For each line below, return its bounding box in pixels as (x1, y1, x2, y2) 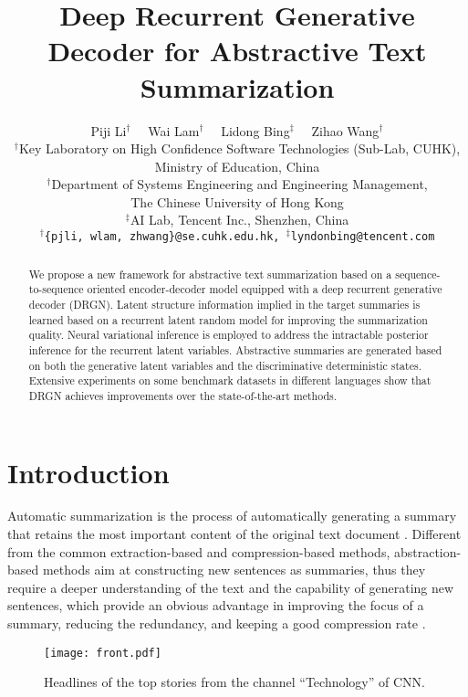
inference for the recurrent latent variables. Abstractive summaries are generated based (28, 342, 442, 357)
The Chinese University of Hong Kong (130, 192, 344, 211)
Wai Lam (148, 121, 200, 140)
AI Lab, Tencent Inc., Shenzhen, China (130, 210, 349, 229)
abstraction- (393, 542, 462, 561)
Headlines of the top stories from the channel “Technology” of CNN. (44, 672, 425, 692)
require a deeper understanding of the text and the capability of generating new (7, 577, 454, 597)
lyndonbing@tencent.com (290, 230, 435, 244)
